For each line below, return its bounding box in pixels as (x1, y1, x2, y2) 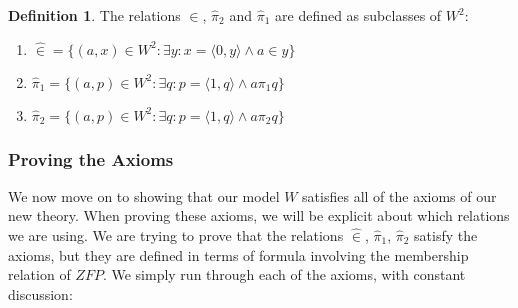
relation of (8, 264, 71, 285)
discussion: (8, 283, 73, 304)
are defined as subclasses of (275, 5, 442, 25)
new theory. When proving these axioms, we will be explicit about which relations (8, 205, 510, 226)
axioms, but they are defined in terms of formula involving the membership (8, 244, 469, 265)
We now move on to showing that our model (8, 185, 280, 206)
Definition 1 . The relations (8, 5, 181, 25)
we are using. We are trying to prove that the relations (8, 225, 344, 245)
